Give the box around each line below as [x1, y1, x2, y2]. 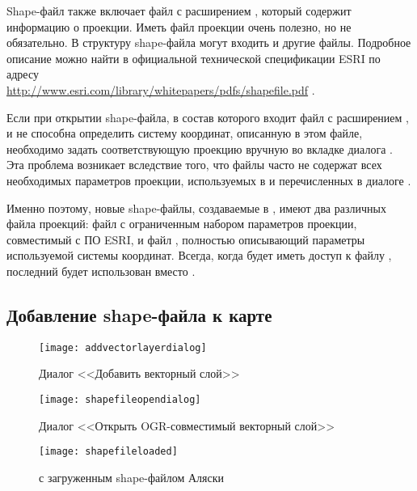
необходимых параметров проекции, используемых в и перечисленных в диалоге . [6, 171, 411, 188]
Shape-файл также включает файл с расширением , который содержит [6, 2, 352, 19]
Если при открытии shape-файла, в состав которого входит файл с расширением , [6, 108, 409, 125]
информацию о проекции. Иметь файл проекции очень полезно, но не [6, 18, 352, 35]
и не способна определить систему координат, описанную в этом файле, [6, 125, 363, 142]
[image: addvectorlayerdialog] [39, 341, 207, 353]
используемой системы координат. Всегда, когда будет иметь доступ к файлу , [6, 247, 392, 264]
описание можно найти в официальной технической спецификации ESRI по [6, 49, 381, 66]
